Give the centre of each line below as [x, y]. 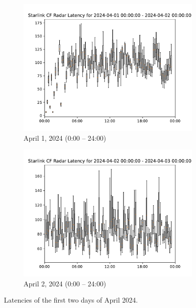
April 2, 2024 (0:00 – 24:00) [65, 283]
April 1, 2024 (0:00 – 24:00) [65, 138]
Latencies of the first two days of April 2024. [71, 300]
